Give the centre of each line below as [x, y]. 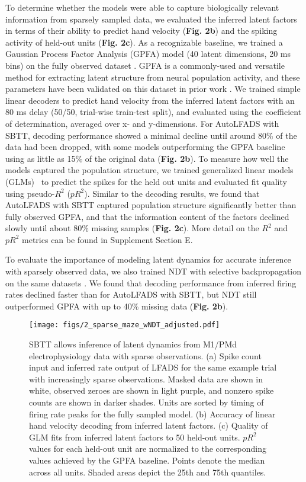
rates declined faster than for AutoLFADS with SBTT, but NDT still [131, 294]
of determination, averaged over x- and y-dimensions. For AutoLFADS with [142, 123]
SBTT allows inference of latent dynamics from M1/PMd [133, 344]
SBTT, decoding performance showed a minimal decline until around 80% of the [151, 135]
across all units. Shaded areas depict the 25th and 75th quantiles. [148, 472]
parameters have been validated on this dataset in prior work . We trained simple [153, 89]
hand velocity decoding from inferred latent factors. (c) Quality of [149, 425]
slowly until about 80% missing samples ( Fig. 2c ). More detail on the [132, 228]
